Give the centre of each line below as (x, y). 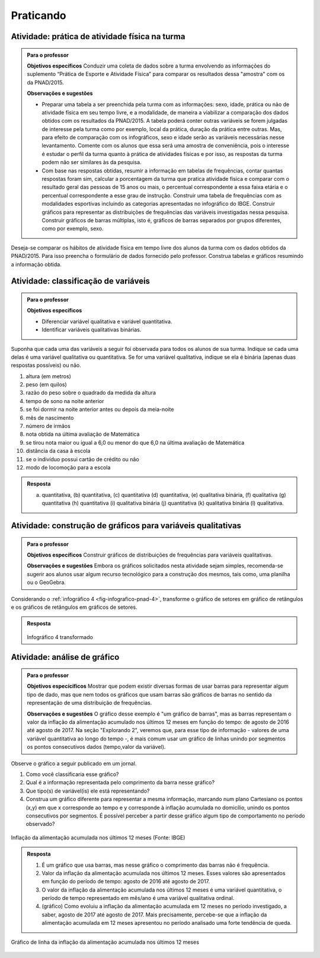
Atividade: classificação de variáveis (81, 281)
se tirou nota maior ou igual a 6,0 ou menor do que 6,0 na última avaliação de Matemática (135, 442)
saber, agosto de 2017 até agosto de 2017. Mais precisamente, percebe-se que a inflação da (154, 914)
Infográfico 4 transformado (60, 637)
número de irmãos (48, 426)
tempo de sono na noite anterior (65, 401)
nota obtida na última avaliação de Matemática (83, 434)
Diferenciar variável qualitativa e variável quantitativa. (107, 321)
